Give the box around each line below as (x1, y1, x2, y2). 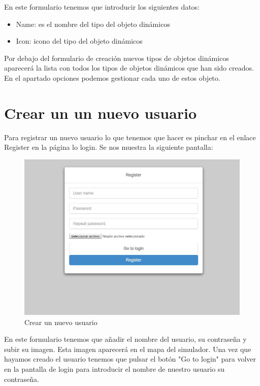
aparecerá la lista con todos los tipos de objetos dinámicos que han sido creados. (4, 62, 254, 73)
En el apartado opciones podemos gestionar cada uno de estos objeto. (4, 72, 220, 83)
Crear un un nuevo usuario (4, 102, 197, 123)
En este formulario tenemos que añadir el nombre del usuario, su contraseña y (4, 334, 247, 344)
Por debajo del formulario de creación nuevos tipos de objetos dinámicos (4, 52, 229, 63)
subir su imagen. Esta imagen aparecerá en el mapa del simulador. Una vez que (4, 343, 251, 354)
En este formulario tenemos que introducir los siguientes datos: (4, 2, 200, 12)
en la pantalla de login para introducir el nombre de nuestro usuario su (4, 364, 225, 374)
